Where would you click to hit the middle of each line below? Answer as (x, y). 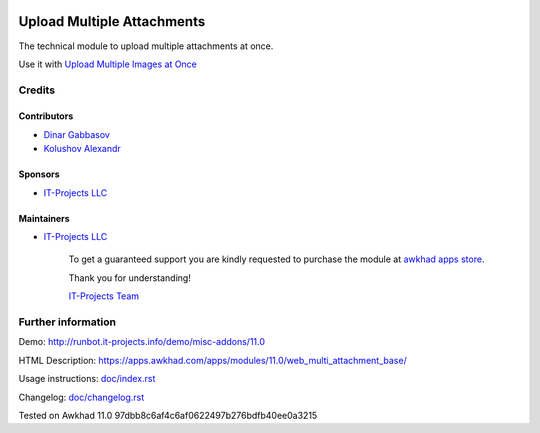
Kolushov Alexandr (82, 149)
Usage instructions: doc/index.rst (87, 379)
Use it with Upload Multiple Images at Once (107, 64)
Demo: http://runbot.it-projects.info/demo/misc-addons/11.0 (141, 342)
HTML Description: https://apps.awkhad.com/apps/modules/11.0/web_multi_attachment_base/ (212, 360)
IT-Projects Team (104, 296)
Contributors (46, 116)
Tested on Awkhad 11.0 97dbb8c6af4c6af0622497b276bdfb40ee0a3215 (168, 415)
